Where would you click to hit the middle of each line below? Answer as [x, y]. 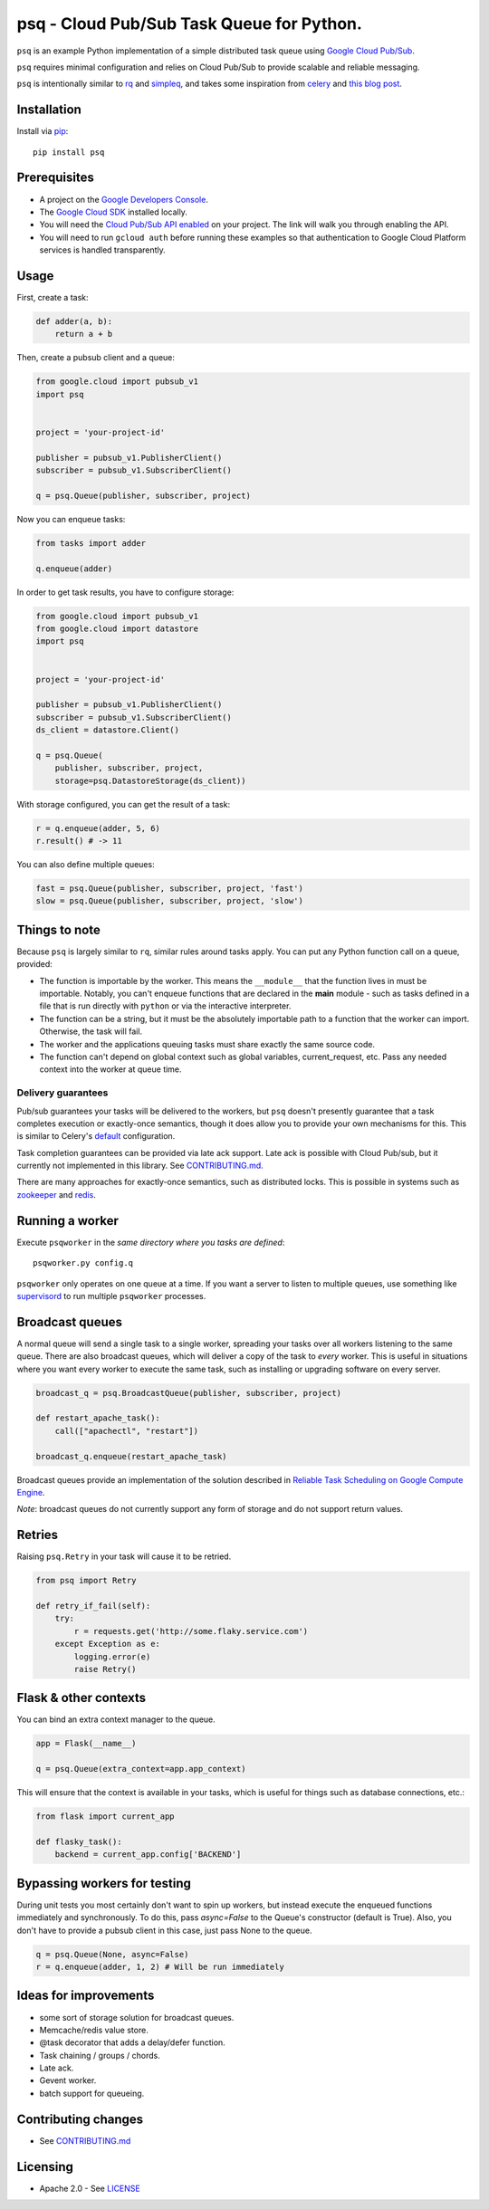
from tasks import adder [91, 543]
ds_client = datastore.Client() [108, 730]
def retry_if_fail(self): [93, 1606]
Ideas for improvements [86, 1996]
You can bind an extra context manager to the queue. [116, 1719]
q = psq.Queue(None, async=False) [112, 1954]
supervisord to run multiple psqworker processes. [111, 1296]
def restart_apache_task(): [98, 1418]
